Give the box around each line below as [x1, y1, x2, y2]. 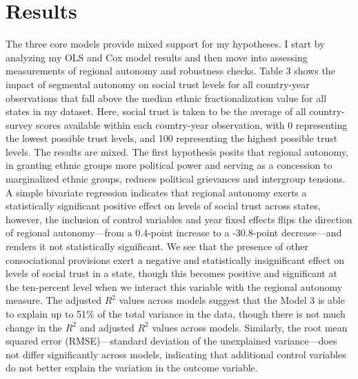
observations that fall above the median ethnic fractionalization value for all [6, 90, 327, 105]
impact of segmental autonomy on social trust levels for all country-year [6, 76, 310, 91]
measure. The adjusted [6, 293, 102, 307]
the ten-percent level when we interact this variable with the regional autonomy [6, 279, 343, 294]
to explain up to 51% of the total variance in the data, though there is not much [6, 307, 346, 320]
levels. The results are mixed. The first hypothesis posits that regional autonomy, [6, 144, 348, 158]
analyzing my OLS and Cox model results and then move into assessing [6, 50, 308, 64]
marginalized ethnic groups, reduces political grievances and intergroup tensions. [6, 172, 346, 186]
